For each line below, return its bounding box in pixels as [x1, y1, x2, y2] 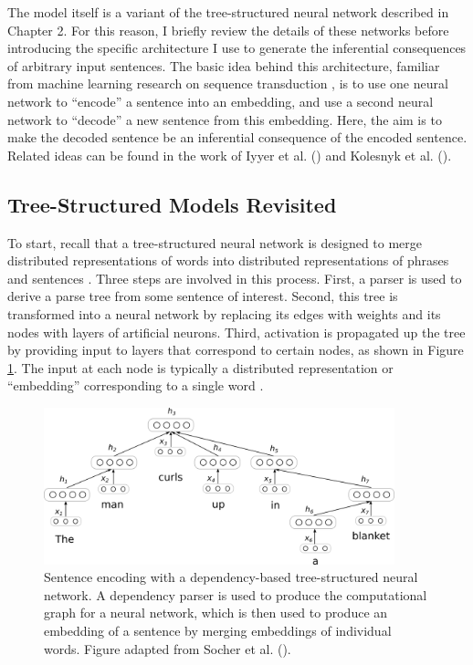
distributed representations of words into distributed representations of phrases [7, 251, 449, 270]
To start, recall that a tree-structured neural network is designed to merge [7, 233, 423, 252]
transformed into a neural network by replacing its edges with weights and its [7, 304, 441, 323]
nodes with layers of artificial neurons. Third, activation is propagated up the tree [7, 322, 466, 341]
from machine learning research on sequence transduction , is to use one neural [7, 74, 448, 93]
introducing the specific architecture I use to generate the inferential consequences [7, 38, 467, 57]
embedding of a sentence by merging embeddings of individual [44, 621, 392, 640]
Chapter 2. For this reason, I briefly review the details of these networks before [7, 20, 449, 39]
